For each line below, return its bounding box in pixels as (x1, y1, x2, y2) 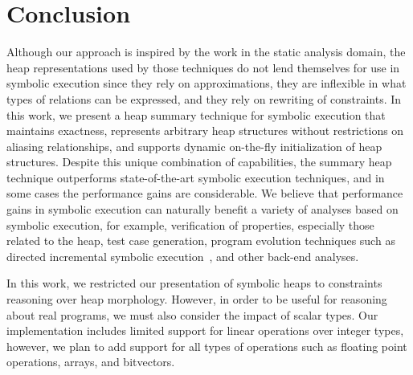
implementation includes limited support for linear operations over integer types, (6, 322, 404, 339)
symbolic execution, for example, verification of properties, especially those (6, 216, 374, 233)
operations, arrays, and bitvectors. (6, 353, 175, 370)
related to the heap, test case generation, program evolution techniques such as (6, 232, 395, 249)
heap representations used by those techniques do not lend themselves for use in (6, 59, 400, 75)
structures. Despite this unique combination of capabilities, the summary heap (6, 153, 392, 170)
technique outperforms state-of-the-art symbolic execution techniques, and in (6, 169, 385, 185)
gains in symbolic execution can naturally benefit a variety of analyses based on (6, 201, 399, 218)
